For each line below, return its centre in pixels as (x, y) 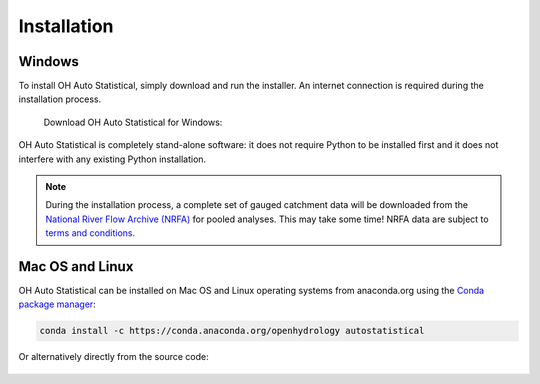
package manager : (57, 304)
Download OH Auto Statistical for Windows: (133, 122)
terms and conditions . (90, 233)
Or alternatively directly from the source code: (113, 357)
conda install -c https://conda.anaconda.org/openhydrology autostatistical (232, 331)
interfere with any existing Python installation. (112, 159)
